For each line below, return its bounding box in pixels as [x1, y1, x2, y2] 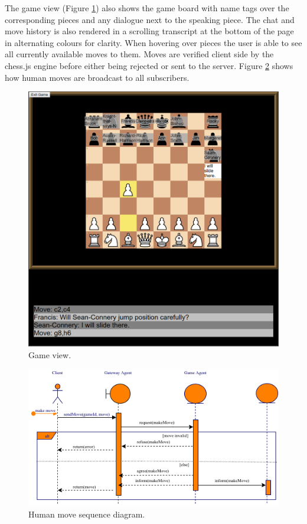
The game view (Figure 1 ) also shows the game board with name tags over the [5, 2, 289, 14]
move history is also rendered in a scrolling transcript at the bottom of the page [5, 25, 294, 37]
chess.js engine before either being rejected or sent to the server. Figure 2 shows [5, 59, 293, 71]
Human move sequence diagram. [28, 507, 145, 520]
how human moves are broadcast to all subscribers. [5, 71, 190, 83]
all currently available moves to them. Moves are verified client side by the [5, 48, 274, 60]
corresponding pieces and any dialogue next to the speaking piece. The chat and [5, 13, 295, 25]
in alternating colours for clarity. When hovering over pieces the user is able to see [5, 36, 302, 48]
